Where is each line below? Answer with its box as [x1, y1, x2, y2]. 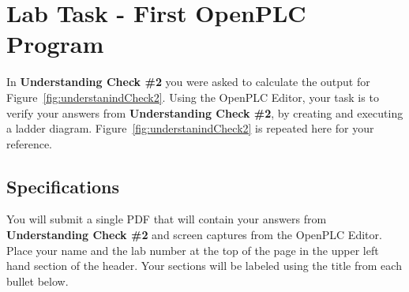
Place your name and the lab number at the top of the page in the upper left [6, 241, 379, 258]
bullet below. [6, 272, 69, 289]
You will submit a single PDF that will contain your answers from [6, 211, 327, 227]
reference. [6, 135, 53, 152]
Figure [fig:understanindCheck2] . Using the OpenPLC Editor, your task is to [6, 88, 379, 105]
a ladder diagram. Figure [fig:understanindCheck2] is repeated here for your [6, 120, 374, 137]
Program [6, 28, 104, 60]
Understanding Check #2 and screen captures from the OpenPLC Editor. [6, 226, 382, 243]
